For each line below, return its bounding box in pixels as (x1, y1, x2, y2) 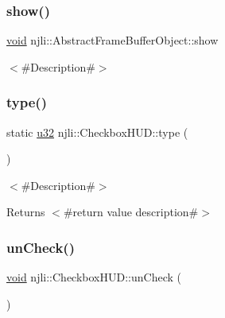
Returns (6, 204, 45, 220)
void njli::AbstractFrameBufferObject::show (6, 32, 219, 48)
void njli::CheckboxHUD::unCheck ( (6, 269, 181, 285)
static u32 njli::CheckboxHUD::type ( (6, 123, 188, 140)
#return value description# (63, 204, 199, 220)
